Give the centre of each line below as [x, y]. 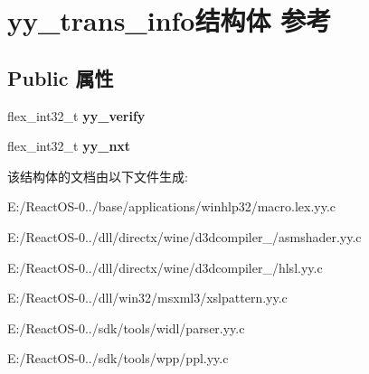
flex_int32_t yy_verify [76, 115]
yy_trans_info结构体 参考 [170, 20]
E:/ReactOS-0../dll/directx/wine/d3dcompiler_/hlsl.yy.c [165, 267]
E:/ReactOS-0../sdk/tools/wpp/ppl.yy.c [118, 358]
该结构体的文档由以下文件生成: [98, 176]
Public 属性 [61, 77]
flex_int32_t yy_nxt [69, 146]
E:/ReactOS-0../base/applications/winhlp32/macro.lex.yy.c [172, 206]
